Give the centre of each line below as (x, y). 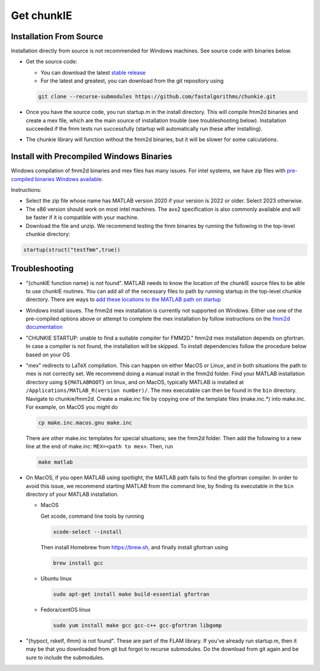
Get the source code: (52, 62)
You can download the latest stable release (93, 72)
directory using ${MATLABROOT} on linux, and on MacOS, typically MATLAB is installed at (135, 382)
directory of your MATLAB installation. (72, 494)
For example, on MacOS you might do (72, 407)
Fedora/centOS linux (66, 609)
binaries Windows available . (69, 179)
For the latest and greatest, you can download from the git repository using (132, 81)
